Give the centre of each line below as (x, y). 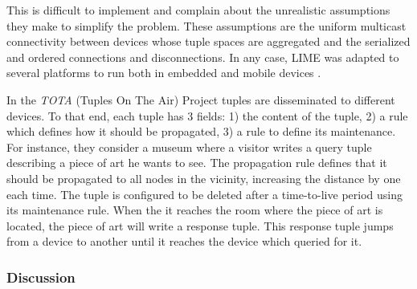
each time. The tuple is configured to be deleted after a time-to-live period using (204, 194)
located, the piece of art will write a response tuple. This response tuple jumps (200, 225)
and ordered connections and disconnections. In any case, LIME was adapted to (203, 57)
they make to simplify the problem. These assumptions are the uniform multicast (206, 25)
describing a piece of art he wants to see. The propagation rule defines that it (197, 163)
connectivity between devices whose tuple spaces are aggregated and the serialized (208, 41)
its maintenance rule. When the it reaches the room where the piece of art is (195, 210)
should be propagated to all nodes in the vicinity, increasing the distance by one (204, 178)
